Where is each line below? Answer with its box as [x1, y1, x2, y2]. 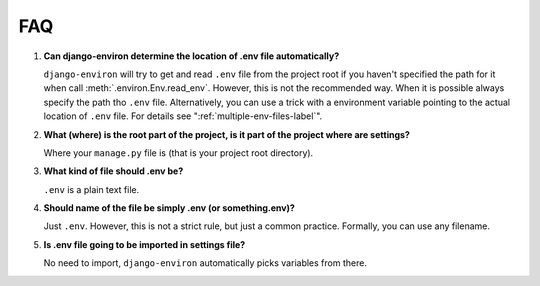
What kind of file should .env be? [43, 165, 184, 177]
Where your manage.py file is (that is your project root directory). [43, 146, 314, 159]
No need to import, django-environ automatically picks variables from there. [43, 257, 367, 269]
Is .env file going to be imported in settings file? [43, 238, 246, 250]
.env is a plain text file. [43, 183, 140, 195]
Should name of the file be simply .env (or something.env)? [43, 202, 295, 214]
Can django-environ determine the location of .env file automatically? [43, 50, 340, 62]
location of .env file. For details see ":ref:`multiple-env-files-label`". [43, 110, 323, 122]
